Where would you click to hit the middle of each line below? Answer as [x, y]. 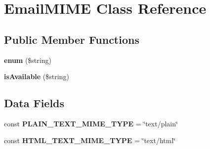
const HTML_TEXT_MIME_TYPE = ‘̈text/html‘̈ [90, 140]
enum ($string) [28, 60]
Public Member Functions [72, 39]
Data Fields [34, 103]
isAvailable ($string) [37, 76]
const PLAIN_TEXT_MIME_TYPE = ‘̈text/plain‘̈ [91, 123]
